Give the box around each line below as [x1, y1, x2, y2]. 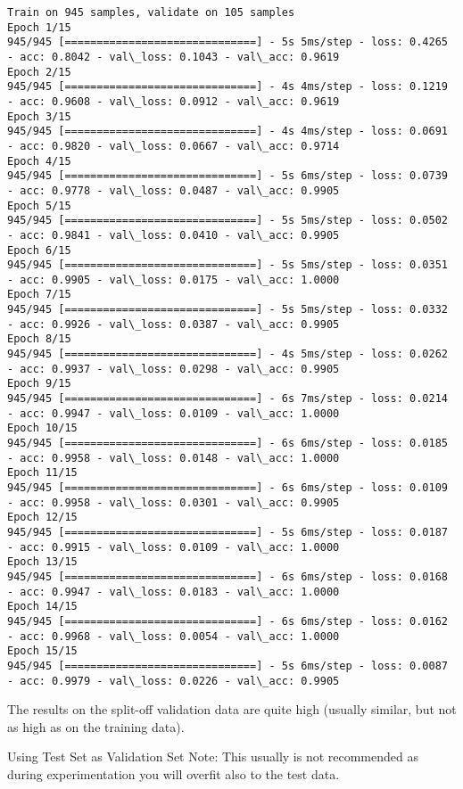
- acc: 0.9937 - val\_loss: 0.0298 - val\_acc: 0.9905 [7, 362, 340, 375]
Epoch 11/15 [7, 466, 78, 480]
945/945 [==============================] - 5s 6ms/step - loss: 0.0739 [7, 169, 448, 183]
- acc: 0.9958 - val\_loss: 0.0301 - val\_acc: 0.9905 [7, 496, 340, 509]
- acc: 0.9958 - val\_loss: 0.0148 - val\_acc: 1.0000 [7, 451, 340, 464]
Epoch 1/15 [7, 21, 71, 34]
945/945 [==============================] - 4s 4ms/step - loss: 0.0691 [7, 125, 448, 138]
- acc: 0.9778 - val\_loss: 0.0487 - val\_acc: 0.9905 [7, 184, 340, 197]
